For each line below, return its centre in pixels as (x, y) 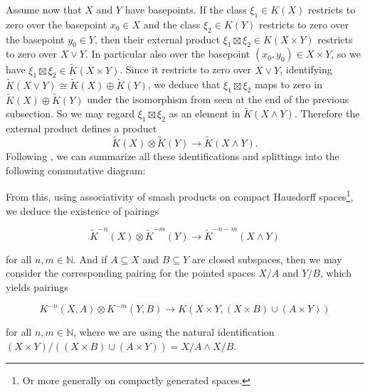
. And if (90, 259)
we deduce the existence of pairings (83, 210)
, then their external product (157, 39)
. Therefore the (327, 113)
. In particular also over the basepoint (168, 54)
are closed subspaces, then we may (267, 259)
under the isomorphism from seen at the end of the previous (218, 99)
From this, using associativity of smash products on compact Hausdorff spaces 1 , (180, 195)
